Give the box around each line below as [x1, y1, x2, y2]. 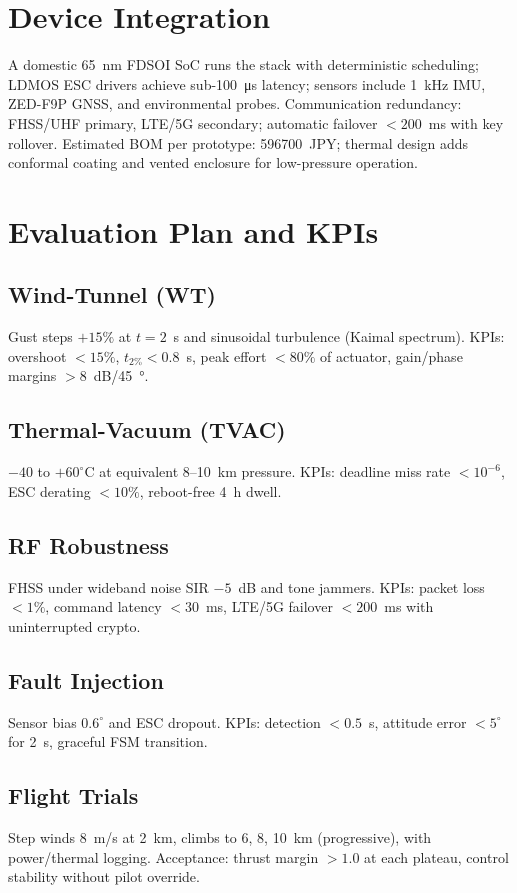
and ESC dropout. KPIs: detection [108, 711, 321, 732]
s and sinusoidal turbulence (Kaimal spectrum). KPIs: [173, 326, 505, 347]
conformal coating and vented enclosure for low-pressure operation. [8, 152, 418, 173]
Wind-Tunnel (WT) [8, 279, 216, 310]
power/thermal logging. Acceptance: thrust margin [8, 846, 319, 867]
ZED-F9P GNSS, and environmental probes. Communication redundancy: [8, 93, 462, 114]
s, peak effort [186, 345, 267, 366]
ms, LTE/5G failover [205, 596, 333, 617]
